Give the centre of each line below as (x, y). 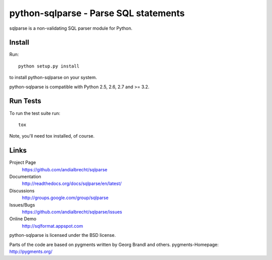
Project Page (23, 162)
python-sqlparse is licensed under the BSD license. (62, 235)
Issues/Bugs (22, 205)
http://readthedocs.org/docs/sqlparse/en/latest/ (72, 183)
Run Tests (25, 101)
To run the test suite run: (35, 113)
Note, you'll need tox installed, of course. (52, 136)
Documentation (25, 177)
